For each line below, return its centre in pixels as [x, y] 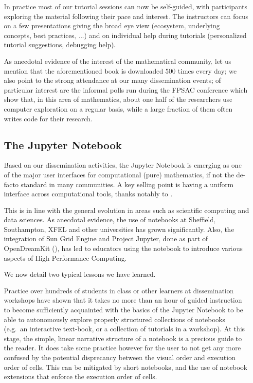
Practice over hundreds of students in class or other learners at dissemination [119, 290]
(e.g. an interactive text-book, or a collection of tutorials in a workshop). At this [125, 329]
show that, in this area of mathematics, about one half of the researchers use [118, 99]
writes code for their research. [48, 118]
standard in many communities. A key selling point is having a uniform [127, 184]
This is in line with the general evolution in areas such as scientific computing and [126, 210]
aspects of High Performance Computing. [65, 258]
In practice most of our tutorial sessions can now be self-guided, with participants [126, 6]
